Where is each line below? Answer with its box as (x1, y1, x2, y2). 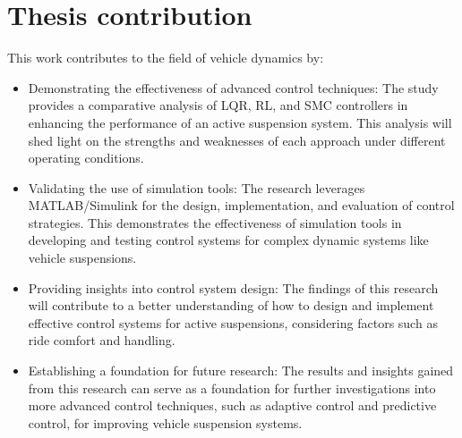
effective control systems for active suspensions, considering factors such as (28, 313, 438, 332)
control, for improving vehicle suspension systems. (28, 413, 303, 432)
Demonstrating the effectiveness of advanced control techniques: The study (28, 78, 439, 97)
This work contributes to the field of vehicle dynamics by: (7, 48, 324, 67)
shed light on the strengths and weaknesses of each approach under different (28, 131, 446, 149)
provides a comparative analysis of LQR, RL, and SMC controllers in (28, 96, 408, 114)
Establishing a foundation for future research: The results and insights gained (28, 361, 454, 380)
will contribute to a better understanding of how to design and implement (28, 296, 434, 315)
